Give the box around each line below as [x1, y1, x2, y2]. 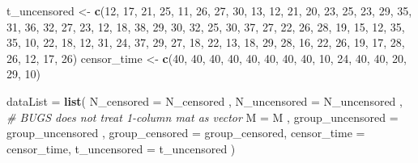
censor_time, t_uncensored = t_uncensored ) [6, 140, 236, 157]
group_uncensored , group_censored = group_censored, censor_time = [6, 124, 365, 141]
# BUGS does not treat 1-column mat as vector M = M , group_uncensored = [6, 108, 399, 125]
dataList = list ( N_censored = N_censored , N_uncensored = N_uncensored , [6, 92, 403, 109]
